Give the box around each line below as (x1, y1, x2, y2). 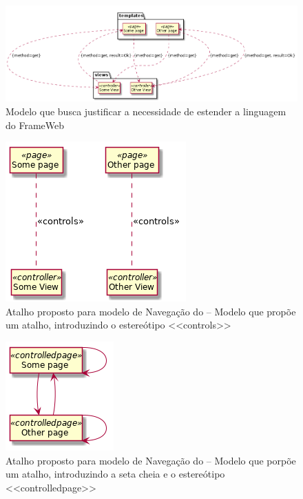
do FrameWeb (6, 117, 65, 132)
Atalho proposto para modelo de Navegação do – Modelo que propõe (6, 304, 296, 318)
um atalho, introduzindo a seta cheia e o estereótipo (6, 467, 225, 481)
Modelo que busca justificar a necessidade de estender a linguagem (6, 104, 286, 119)
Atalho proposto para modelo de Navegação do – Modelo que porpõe (6, 453, 296, 467)
